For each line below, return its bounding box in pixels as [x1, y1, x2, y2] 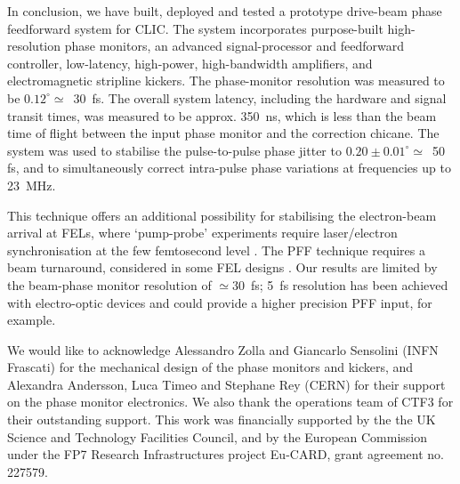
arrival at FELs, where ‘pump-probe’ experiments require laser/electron [7, 223, 398, 242]
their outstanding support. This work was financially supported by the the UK [7, 410, 436, 429]
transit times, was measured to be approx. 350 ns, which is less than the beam [7, 106, 437, 125]
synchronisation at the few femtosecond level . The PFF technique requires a [7, 240, 425, 259]
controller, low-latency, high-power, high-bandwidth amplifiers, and [7, 53, 373, 72]
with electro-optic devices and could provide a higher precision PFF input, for [7, 293, 432, 311]
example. [7, 311, 56, 329]
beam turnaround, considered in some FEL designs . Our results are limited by [7, 258, 438, 277]
